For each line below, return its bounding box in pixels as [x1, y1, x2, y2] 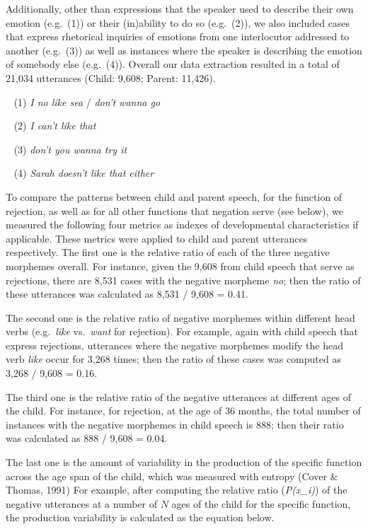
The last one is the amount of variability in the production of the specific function [6, 455, 362, 470]
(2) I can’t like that [13, 118, 96, 133]
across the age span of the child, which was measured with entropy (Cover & [6, 468, 338, 483]
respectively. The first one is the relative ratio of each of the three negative [6, 245, 330, 260]
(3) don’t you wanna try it [13, 141, 127, 156]
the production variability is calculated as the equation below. [6, 510, 275, 525]
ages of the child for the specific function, [171, 496, 351, 511]
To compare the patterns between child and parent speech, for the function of [6, 189, 343, 204]
